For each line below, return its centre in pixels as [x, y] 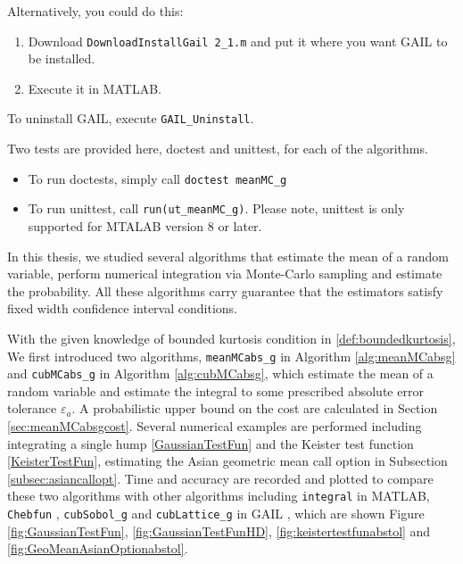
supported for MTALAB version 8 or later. [145, 226]
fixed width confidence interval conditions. [122, 308]
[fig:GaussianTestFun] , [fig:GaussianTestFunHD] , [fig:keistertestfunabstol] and [219, 531]
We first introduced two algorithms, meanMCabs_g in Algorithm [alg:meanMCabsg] [231, 356]
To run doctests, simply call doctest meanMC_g [157, 178]
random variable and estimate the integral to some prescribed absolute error [215, 390]
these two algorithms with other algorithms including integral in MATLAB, [219, 496]
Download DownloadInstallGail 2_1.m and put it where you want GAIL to [238, 41]
